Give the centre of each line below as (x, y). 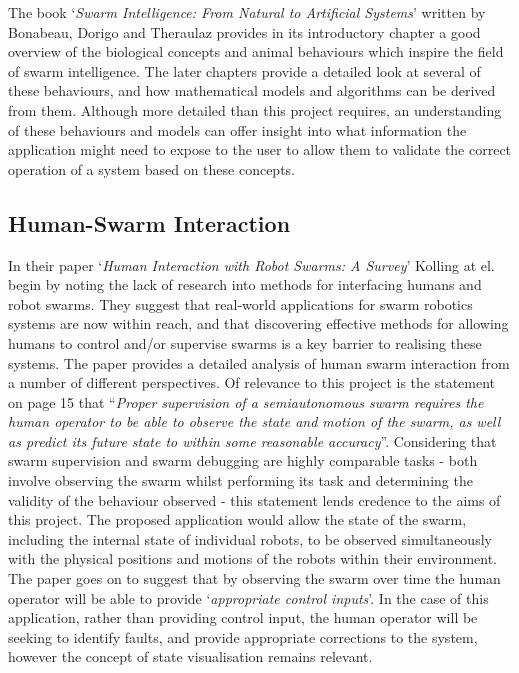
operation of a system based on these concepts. (151, 168)
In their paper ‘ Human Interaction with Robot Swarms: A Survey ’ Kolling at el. (251, 264)
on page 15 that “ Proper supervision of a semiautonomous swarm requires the (246, 401)
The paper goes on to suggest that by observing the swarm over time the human (254, 578)
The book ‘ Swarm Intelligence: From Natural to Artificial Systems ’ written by (247, 12)
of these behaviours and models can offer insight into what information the (237, 129)
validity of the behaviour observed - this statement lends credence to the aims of (254, 499)
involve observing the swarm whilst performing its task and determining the (240, 480)
